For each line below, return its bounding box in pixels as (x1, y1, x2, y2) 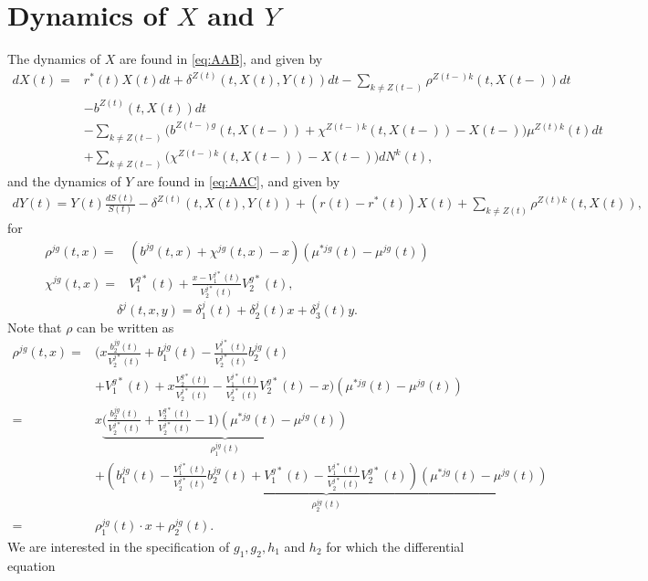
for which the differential (326, 536, 465, 555)
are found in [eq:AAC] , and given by (137, 172, 340, 191)
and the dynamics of (7, 172, 121, 191)
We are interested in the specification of (7, 536, 230, 555)
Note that (7, 317, 62, 336)
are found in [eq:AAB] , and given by (119, 49, 323, 69)
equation (7, 555, 56, 575)
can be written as (77, 317, 174, 336)
